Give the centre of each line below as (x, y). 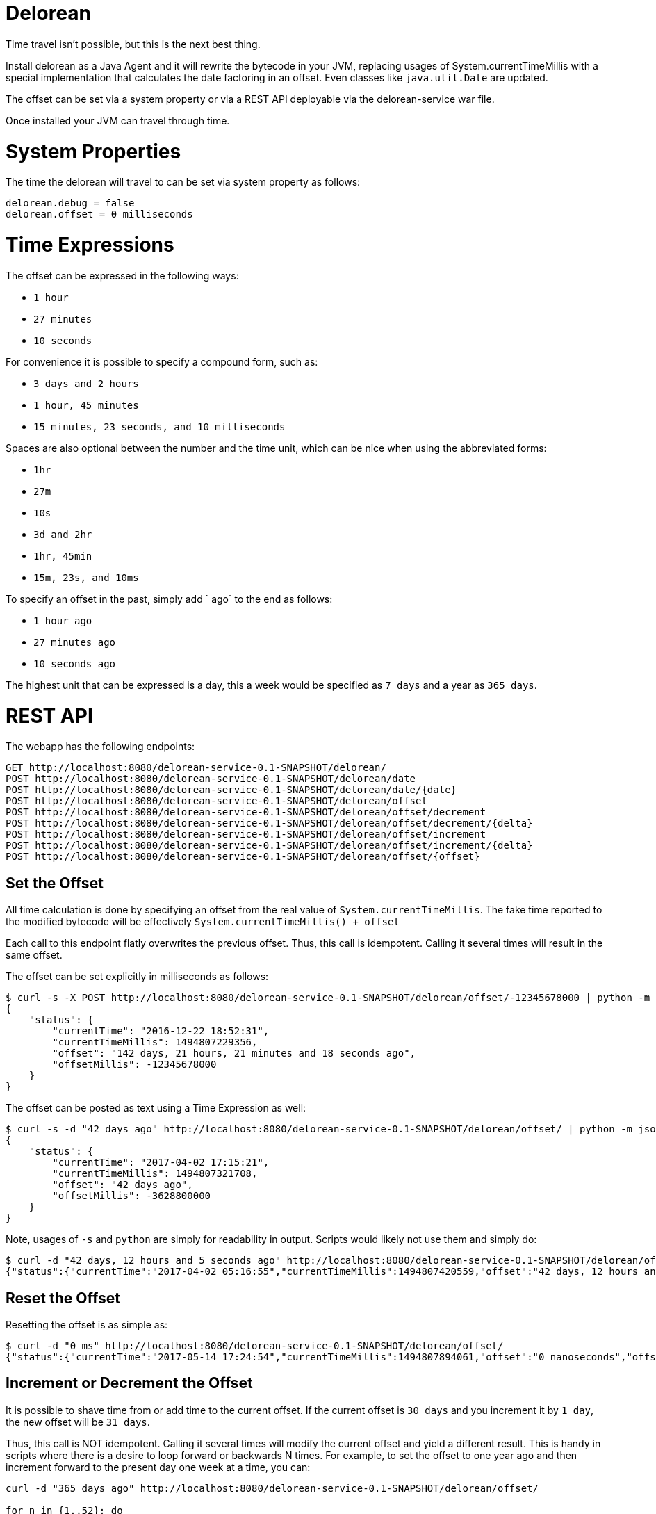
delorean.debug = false (70, 203)
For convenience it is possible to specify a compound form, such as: (162, 361)
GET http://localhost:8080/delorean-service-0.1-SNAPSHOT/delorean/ (196, 768)
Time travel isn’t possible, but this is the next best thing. (133, 44)
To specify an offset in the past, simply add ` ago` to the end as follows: (169, 599)
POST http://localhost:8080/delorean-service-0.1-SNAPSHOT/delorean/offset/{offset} (243, 857)
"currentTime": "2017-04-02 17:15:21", (161, 1163)
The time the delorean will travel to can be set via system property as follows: (183, 182)
